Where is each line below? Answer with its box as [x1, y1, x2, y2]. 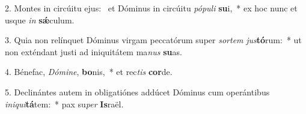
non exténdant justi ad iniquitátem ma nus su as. [5, 45, 182, 58]
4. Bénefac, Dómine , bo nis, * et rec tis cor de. [5, 65, 173, 78]
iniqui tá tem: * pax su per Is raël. [5, 97, 124, 110]
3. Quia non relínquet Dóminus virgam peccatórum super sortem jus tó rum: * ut [5, 34, 302, 46]
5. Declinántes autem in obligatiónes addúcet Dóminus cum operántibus [5, 85, 270, 98]
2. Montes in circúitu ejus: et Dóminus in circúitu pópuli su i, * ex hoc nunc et [5, 2, 298, 14]
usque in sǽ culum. [5, 13, 75, 26]
